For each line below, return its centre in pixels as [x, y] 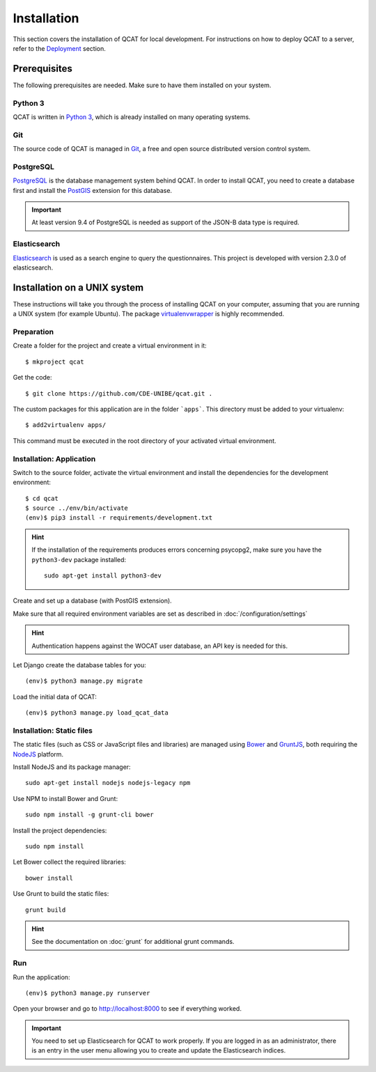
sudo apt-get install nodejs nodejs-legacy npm [108, 783]
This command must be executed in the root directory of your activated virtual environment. [144, 441]
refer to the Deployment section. [59, 48]
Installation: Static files [53, 730]
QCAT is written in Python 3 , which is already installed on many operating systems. [132, 117]
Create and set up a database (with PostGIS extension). [92, 601]
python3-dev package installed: [79, 559]
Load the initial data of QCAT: [55, 697]
